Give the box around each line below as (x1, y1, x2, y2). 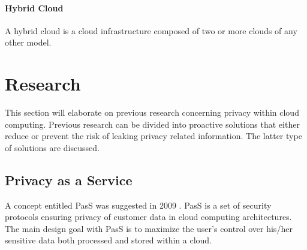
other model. (5, 36, 52, 49)
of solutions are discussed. (5, 141, 100, 153)
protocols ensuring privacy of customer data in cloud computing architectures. (5, 210, 292, 223)
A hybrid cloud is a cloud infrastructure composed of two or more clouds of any (5, 24, 297, 37)
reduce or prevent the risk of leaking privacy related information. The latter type (5, 129, 302, 142)
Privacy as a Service (5, 170, 133, 189)
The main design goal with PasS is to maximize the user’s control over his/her (5, 222, 293, 234)
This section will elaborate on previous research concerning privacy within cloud (5, 106, 299, 119)
